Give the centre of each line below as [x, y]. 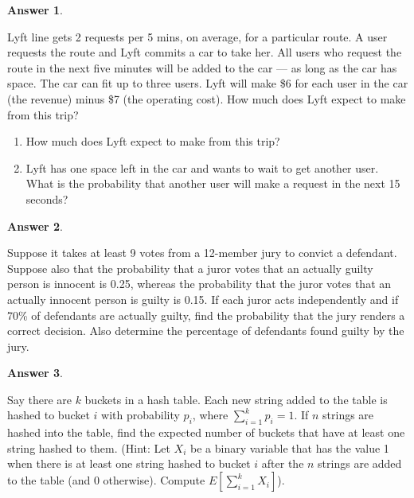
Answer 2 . [35, 226]
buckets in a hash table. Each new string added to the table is [236, 399]
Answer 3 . [35, 373]
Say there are [39, 399]
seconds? [47, 198]
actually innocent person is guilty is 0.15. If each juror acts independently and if [203, 299]
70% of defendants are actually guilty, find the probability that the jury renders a [206, 315]
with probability [141, 415]
